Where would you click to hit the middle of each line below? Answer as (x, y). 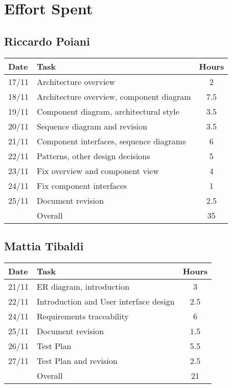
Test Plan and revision (77, 360)
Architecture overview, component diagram (114, 96)
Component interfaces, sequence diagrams (111, 141)
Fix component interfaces (82, 185)
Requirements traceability (83, 316)
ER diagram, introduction (83, 286)
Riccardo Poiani (47, 41)
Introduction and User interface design (106, 301)
